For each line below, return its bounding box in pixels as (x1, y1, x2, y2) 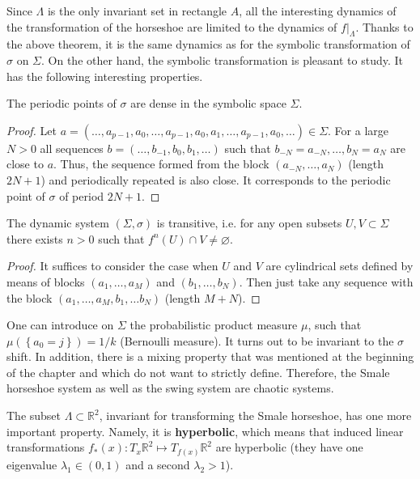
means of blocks (6, 273, 85, 290)
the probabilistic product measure (129, 316, 298, 333)
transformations (6, 439, 85, 456)
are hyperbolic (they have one (215, 439, 363, 456)
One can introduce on (6, 316, 114, 333)
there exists (6, 230, 63, 247)
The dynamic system (6, 214, 109, 231)
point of (6, 187, 45, 204)
